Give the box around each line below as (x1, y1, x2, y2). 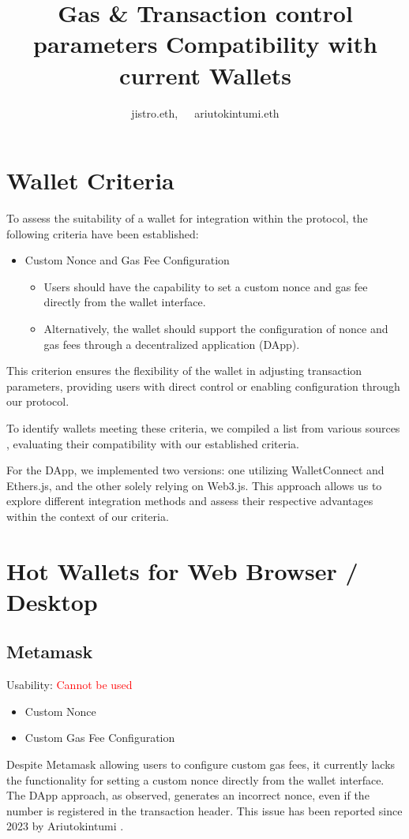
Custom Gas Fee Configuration (24, 729, 175, 746)
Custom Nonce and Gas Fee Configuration (24, 252, 230, 268)
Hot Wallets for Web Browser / (6, 554, 358, 586)
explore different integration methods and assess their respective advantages (6, 493, 373, 509)
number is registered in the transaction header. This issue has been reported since (6, 802, 403, 818)
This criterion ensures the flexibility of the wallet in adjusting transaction (6, 362, 362, 379)
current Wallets (119, 58, 291, 91)
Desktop (6, 585, 98, 617)
